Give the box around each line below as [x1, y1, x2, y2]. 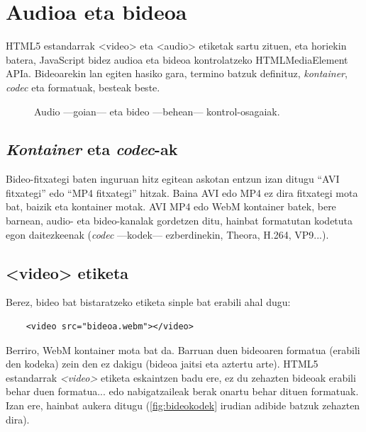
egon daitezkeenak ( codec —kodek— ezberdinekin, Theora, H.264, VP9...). [6, 227, 329, 241]
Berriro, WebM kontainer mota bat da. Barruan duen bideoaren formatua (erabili [6, 342, 360, 357]
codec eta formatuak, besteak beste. [6, 79, 160, 94]
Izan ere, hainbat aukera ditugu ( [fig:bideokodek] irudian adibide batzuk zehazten [6, 398, 360, 413]
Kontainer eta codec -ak [6, 138, 178, 160]
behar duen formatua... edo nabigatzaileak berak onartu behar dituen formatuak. [6, 384, 359, 399]
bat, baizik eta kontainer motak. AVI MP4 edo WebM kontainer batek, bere [6, 199, 336, 214]
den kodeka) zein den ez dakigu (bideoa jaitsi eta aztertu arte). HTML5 [6, 356, 318, 371]
